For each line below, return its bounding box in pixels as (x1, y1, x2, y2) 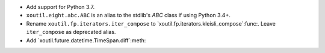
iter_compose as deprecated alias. (26, 29, 116, 36)
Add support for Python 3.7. (26, 4, 95, 10)
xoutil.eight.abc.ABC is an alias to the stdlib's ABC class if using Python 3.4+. (26, 12, 231, 19)
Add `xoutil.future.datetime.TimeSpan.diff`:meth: (26, 36, 146, 44)
